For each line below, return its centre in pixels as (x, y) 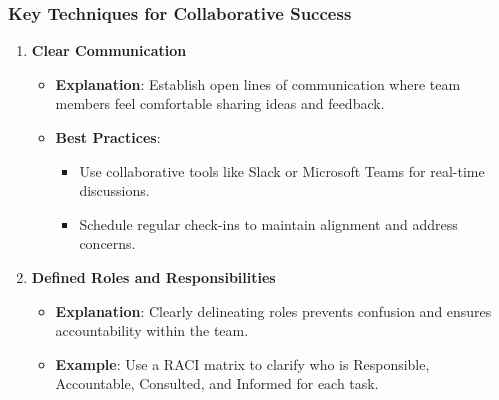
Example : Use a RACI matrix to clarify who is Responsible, (242, 363)
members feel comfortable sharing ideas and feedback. (220, 103)
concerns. (107, 243)
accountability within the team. (152, 330)
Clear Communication (109, 50)
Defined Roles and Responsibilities (153, 276)
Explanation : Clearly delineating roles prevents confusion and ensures (273, 310)
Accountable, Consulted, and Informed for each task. (217, 383)
